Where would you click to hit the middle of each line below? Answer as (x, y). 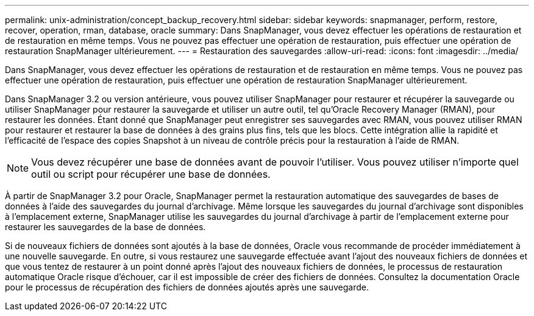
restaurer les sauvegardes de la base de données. (105, 227)
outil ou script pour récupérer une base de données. (151, 174)
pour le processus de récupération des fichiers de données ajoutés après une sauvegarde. (187, 287)
